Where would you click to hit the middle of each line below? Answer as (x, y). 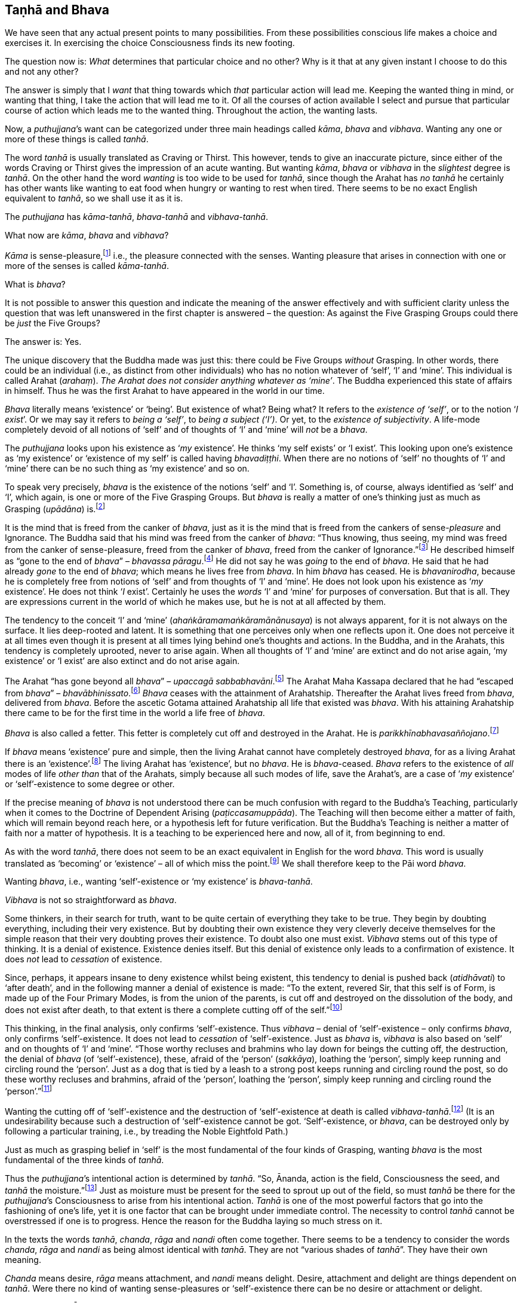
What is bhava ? (35, 285)
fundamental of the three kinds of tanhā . (84, 1160)
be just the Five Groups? (53, 323)
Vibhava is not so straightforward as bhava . (91, 900)
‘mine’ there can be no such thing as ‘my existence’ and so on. (127, 469)
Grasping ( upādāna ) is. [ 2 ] (55, 508)
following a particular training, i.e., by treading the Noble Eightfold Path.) (147, 1131)
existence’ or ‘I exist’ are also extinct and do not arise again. (122, 661)
